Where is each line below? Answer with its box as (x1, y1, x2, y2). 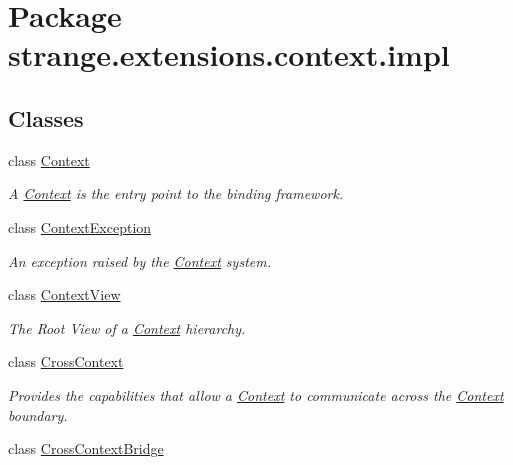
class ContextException (8, 216, 152, 237)
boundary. (8, 404, 68, 425)
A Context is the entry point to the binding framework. (8, 183, 344, 204)
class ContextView (8, 284, 121, 305)
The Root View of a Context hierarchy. (8, 317, 246, 338)
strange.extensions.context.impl (8, 34, 450, 75)
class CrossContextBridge (8, 438, 164, 459)
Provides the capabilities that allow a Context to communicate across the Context (8, 384, 504, 405)
